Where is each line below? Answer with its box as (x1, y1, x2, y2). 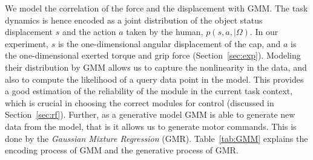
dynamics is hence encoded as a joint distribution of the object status (5, 13, 263, 26)
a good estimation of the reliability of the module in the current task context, (5, 85, 293, 97)
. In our (249, 25, 278, 38)
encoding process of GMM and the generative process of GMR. (5, 144, 239, 156)
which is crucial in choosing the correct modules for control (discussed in (5, 96, 274, 109)
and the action (62, 25, 116, 38)
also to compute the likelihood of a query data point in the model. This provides (5, 72, 304, 85)
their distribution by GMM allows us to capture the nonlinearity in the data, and (5, 60, 307, 73)
